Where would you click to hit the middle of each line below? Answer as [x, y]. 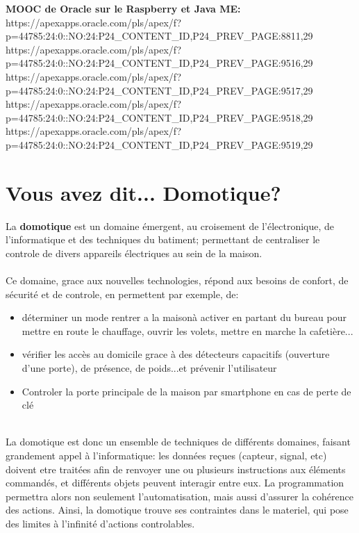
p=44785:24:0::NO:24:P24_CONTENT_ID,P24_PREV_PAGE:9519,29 [159, 144]
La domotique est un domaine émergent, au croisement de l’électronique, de [170, 225]
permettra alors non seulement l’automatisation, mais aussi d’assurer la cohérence [179, 496]
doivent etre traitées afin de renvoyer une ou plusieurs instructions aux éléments [176, 469]
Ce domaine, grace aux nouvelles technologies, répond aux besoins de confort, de [177, 280]
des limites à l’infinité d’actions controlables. [100, 523]
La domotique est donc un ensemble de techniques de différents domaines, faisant [178, 442]
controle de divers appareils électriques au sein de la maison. [134, 253]
